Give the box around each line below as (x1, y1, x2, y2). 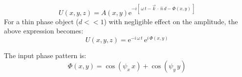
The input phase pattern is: (4, 50, 87, 60)
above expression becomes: (4, 26, 84, 36)
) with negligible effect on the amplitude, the (104, 16, 238, 26)
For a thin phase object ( (4, 16, 79, 26)
